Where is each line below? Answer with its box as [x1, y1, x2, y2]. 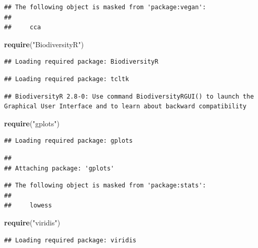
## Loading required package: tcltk [4, 75, 129, 83]
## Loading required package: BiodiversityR [4, 58, 158, 66]
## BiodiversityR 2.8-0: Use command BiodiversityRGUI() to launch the [4, 92, 254, 100]
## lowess [4, 202, 52, 209]
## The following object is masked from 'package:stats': [4, 182, 206, 189]
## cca [4, 24, 41, 31]
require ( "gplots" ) [4, 118, 59, 128]
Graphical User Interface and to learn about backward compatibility [4, 103, 247, 110]
